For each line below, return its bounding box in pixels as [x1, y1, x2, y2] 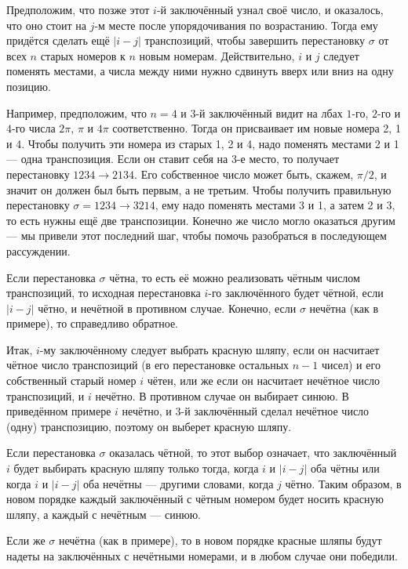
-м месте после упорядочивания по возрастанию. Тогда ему [94, 16, 378, 33]
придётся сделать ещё [6, 32, 110, 49]
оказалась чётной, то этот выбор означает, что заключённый [109, 444, 397, 461]
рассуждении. [6, 242, 71, 259]
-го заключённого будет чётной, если [208, 284, 384, 301]
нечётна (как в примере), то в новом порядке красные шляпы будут [58, 532, 382, 549]
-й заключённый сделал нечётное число [180, 403, 370, 419]
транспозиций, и [6, 387, 85, 404]
